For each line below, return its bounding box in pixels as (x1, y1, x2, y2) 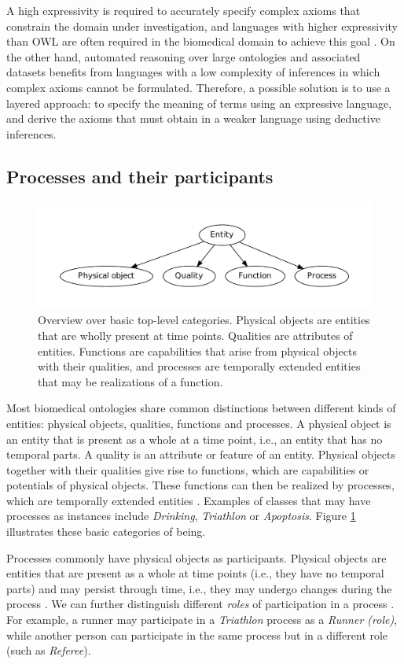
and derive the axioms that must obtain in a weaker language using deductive (6, 110, 380, 127)
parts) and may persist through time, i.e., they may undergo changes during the (6, 580, 392, 596)
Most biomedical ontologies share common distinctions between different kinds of (6, 400, 396, 416)
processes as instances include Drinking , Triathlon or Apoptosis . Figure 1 (6, 507, 356, 524)
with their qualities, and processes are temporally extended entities (38, 358, 361, 374)
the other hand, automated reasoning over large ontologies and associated (6, 48, 361, 65)
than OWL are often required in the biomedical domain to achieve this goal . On (6, 33, 395, 50)
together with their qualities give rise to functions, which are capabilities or (6, 461, 369, 478)
